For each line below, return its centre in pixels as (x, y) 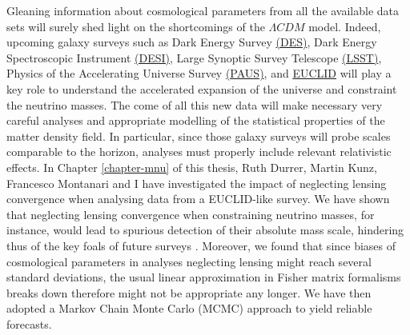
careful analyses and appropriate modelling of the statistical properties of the (196, 120)
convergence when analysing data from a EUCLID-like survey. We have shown (198, 199)
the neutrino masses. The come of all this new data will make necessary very (195, 104)
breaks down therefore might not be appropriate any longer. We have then (189, 292)
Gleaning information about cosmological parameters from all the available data (203, 10)
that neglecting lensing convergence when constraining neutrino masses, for (191, 214)
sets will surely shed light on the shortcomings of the (136, 26)
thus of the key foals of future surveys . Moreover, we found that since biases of (201, 245)
